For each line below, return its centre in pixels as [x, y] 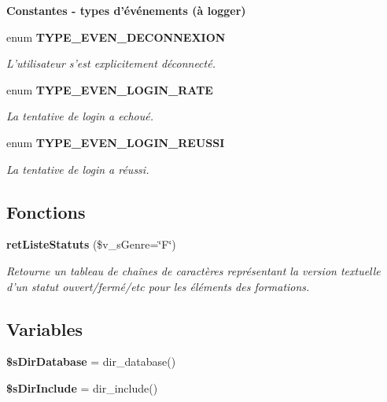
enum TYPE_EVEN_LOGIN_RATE [110, 89]
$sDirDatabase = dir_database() [91, 361]
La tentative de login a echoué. [80, 116]
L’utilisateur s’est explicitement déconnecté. [111, 63]
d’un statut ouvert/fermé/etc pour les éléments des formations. [158, 286]
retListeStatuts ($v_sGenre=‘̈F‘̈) [91, 244]
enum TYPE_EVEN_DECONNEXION [116, 37]
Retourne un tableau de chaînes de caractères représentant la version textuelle [193, 270]
